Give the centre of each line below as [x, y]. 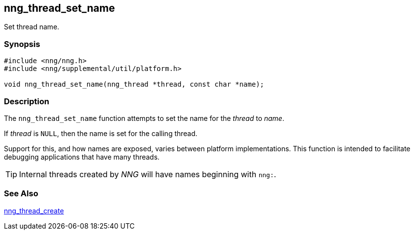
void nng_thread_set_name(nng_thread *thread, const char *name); [134, 84]
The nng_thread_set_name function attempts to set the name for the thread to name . [144, 118]
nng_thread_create [34, 211]
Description [27, 101]
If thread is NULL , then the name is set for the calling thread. [101, 133]
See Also [21, 194]
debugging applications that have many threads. [82, 157]
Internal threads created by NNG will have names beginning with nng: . [148, 174]
